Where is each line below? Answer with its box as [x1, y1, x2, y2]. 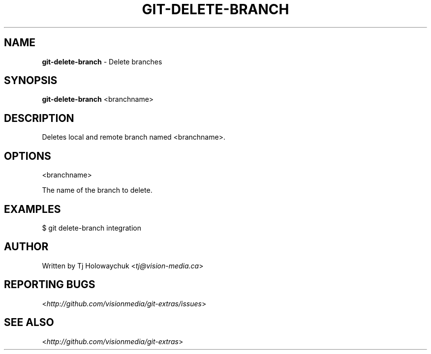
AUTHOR [4, 240, 49, 253]
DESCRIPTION [4, 112, 74, 124]
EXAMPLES [4, 203, 61, 215]
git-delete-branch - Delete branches [42, 57, 162, 66]
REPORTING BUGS [4, 278, 95, 291]
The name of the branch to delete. [42, 186, 153, 195]
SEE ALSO [4, 316, 54, 329]
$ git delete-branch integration [42, 223, 141, 232]
